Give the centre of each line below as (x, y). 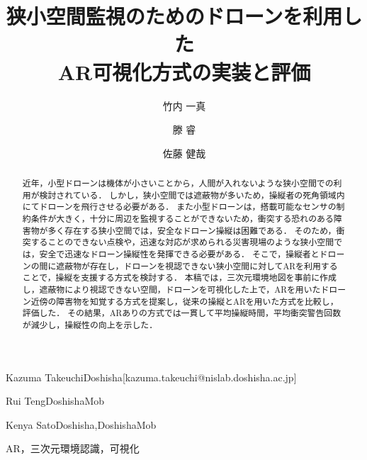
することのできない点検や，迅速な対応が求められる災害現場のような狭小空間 (182, 242)
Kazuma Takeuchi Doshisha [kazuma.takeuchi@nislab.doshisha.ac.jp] (151, 377)
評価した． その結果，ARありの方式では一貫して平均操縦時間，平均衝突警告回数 (182, 313)
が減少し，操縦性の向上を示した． (90, 324)
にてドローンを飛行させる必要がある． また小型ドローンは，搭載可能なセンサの (179, 207)
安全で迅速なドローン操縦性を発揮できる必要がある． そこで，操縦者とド (183, 254)
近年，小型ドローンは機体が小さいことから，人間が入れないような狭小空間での (178, 183)
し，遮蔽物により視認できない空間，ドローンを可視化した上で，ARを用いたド (176, 289)
